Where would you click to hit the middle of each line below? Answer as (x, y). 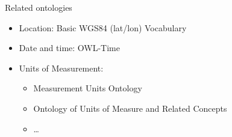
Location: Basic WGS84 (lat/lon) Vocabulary (103, 27)
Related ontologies (39, 7)
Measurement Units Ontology (88, 88)
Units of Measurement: (61, 68)
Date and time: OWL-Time (69, 48)
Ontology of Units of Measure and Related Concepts (130, 108)
